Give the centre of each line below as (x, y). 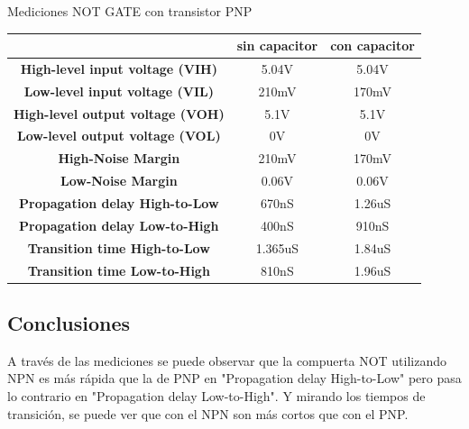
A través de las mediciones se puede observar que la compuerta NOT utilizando (227, 360)
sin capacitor (277, 46)
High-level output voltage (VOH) (119, 113)
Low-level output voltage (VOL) (119, 136)
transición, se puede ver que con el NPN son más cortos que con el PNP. (208, 413)
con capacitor (372, 46)
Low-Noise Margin (119, 181)
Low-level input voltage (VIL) (119, 91)
